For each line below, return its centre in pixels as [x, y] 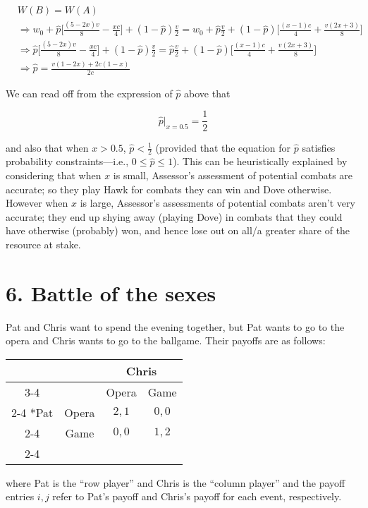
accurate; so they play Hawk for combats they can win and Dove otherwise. [169, 189]
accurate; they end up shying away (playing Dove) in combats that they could [174, 216]
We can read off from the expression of [89, 93]
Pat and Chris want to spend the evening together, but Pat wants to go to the [175, 326]
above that [207, 93]
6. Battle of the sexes [111, 292]
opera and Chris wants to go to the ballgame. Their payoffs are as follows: [166, 340]
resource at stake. [43, 244]
